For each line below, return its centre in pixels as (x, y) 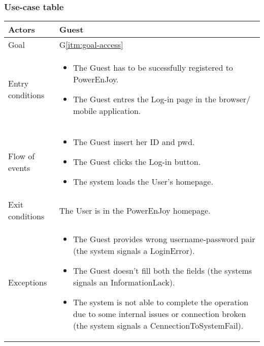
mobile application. (107, 111)
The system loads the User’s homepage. (143, 182)
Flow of (22, 156)
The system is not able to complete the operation (161, 302)
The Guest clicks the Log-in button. (137, 162)
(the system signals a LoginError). (134, 251)
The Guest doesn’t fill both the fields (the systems (162, 271)
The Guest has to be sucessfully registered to (153, 68)
